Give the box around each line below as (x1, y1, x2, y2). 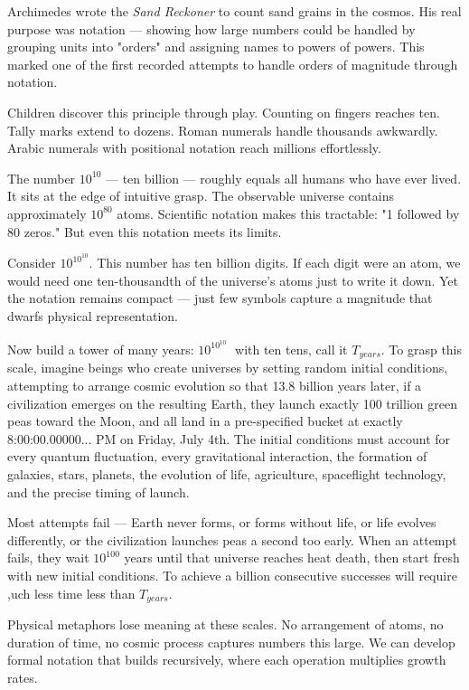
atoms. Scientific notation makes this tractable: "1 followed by (117, 203, 460, 222)
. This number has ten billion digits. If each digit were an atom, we (89, 253, 461, 272)
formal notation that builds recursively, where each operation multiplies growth (7, 650, 446, 669)
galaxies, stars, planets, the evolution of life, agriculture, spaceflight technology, (7, 464, 446, 483)
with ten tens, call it (235, 339, 348, 358)
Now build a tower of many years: (7, 339, 194, 358)
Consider (7, 253, 56, 272)
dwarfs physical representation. (7, 306, 178, 325)
